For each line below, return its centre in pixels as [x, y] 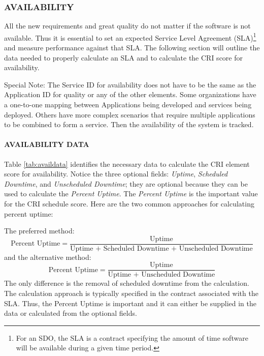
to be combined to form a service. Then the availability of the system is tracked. [129, 124]
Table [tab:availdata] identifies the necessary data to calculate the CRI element [127, 164]
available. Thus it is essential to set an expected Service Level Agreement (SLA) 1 [130, 37]
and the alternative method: [48, 257]
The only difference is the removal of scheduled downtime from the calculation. [127, 283]
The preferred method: [39, 231]
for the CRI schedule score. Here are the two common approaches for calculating [129, 203]
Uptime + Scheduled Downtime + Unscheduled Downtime [161, 248]
